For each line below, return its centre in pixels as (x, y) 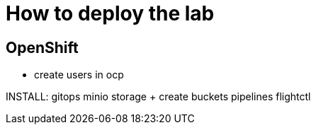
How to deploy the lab (110, 13)
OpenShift (42, 47)
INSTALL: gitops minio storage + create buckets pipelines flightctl (158, 97)
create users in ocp (79, 75)
